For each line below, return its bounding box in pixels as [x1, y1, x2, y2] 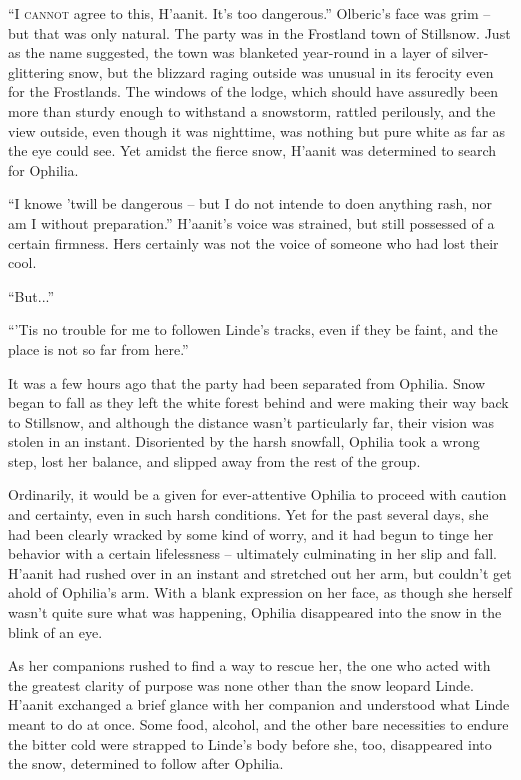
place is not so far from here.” [8, 338, 189, 359]
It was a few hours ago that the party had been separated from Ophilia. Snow [8, 372, 486, 393]
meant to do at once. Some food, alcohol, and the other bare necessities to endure [8, 714, 509, 734]
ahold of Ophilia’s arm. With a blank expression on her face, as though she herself [8, 582, 512, 603]
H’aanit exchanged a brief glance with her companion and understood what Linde [8, 694, 510, 715]
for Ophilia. [8, 159, 79, 180]
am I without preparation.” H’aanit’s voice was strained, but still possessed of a [8, 212, 495, 233]
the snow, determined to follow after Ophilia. [8, 753, 284, 774]
